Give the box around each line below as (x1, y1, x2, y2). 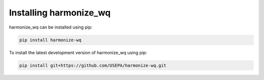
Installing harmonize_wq (9, 7, 111, 18)
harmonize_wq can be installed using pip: (9, 24, 93, 30)
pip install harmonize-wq (19, 37, 82, 43)
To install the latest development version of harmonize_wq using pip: (9, 49, 148, 55)
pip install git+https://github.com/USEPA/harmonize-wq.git (19, 63, 167, 68)
